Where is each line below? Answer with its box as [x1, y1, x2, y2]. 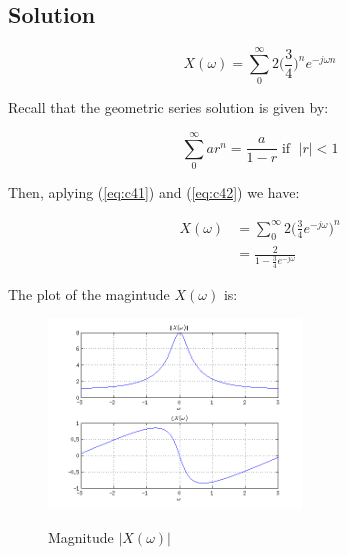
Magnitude [48, 526, 114, 547]
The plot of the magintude [8, 283, 170, 304]
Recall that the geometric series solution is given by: [8, 97, 329, 118]
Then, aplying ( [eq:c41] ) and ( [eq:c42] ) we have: [8, 182, 300, 203]
